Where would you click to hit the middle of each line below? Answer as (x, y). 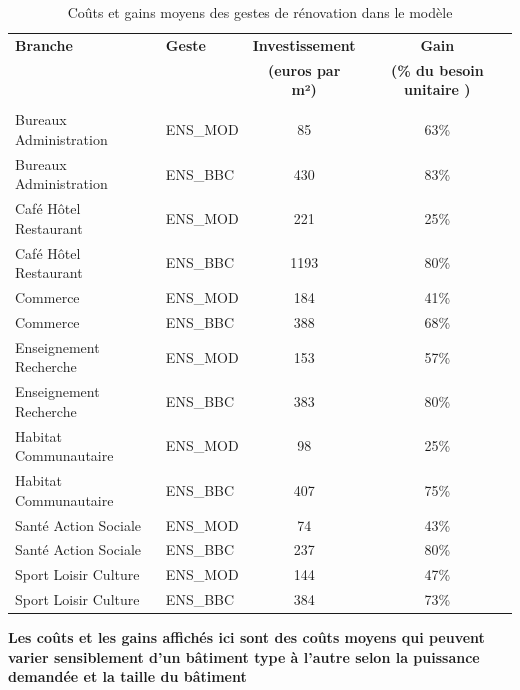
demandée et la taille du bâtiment (127, 676)
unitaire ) (437, 89)
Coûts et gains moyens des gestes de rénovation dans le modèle (260, 12)
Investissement (304, 44)
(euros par (304, 69)
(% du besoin (437, 69)
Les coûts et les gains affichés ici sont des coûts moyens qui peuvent (246, 637)
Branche (44, 44)
